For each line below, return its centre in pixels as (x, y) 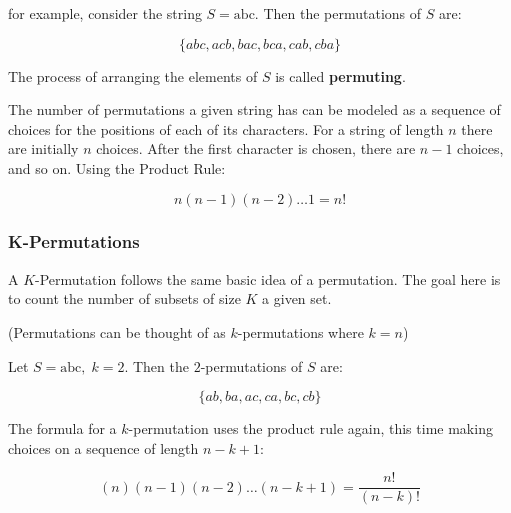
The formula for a (62, 428)
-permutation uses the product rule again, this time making (310, 428)
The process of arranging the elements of (133, 75)
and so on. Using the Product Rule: (117, 167)
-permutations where (300, 331)
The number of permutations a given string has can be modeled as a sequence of (254, 109)
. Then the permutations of (338, 13)
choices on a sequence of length (103, 447)
